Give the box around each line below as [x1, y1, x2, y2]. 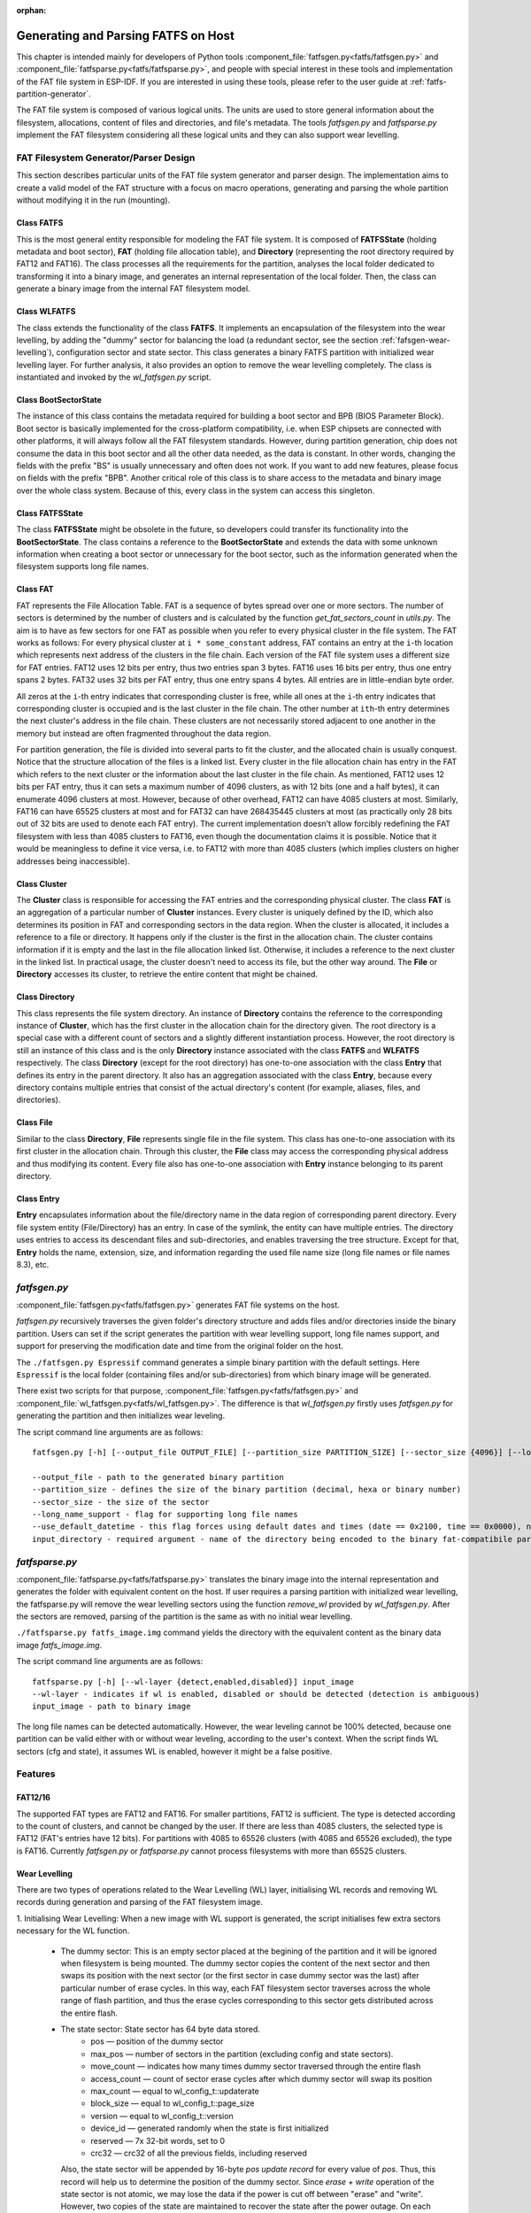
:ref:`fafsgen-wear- [380, 335, 450, 345]
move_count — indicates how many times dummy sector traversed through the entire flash [90, 2061, 421, 2071]
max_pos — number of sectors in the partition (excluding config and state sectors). [90, 2048, 394, 2059]
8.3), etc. [16, 1259, 50, 1269]
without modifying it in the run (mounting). [16, 195, 171, 205]
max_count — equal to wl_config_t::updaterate [90, 2086, 260, 2096]
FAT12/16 [16, 1793, 50, 1803]
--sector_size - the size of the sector [32, 1497, 210, 1507]
